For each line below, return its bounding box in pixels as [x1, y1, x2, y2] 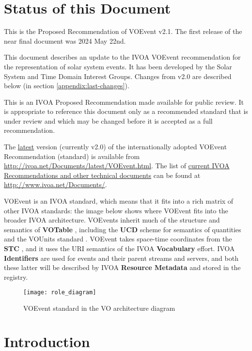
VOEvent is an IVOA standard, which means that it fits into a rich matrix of [4, 196, 234, 206]
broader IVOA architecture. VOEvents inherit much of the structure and [4, 215, 220, 225]
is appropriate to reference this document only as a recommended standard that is [4, 106, 248, 116]
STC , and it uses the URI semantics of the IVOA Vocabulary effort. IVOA [4, 243, 235, 253]
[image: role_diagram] [23, 289, 96, 296]
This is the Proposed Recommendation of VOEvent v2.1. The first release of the [4, 26, 242, 36]
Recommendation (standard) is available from [4, 151, 140, 161]
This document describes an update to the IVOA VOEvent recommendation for [4, 52, 241, 62]
